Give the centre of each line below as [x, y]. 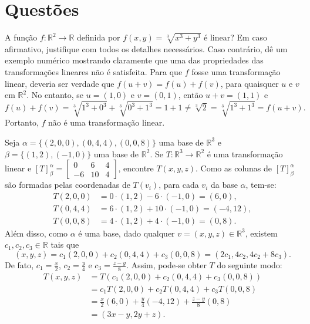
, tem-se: [261, 185]
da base [224, 185]
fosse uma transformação [236, 72]
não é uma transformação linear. [107, 122]
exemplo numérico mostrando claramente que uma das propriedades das [134, 60]
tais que [65, 244]
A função [21, 37]
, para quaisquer [250, 83]
